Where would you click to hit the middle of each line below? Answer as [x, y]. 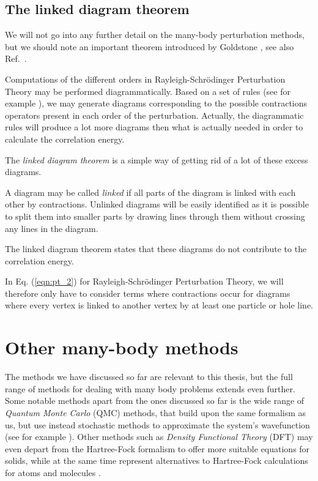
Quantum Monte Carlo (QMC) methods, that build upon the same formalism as [156, 412]
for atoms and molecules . [53, 472]
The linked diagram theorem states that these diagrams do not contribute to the [156, 249]
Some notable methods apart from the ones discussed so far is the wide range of [155, 401]
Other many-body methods [122, 347]
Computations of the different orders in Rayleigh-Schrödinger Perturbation [145, 79]
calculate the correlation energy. [65, 139]
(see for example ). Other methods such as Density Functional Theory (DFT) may [159, 437]
